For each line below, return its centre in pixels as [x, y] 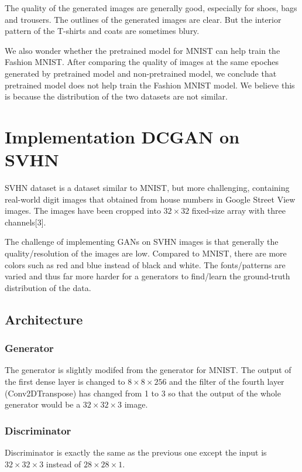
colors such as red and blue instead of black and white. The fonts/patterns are [145, 264]
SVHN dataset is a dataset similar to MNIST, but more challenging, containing [147, 188]
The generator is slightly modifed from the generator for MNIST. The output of [148, 370]
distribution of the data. [48, 287]
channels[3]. [25, 222]
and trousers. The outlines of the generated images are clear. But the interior [143, 19]
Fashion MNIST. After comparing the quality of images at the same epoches [142, 62]
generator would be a [43, 404]
